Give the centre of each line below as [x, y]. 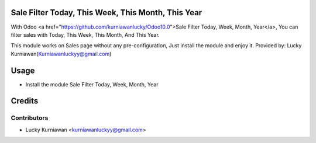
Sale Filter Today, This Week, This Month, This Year [107, 13]
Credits [25, 101]
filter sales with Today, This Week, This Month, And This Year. [85, 34]
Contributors [30, 118]
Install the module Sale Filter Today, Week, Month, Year [92, 84]
